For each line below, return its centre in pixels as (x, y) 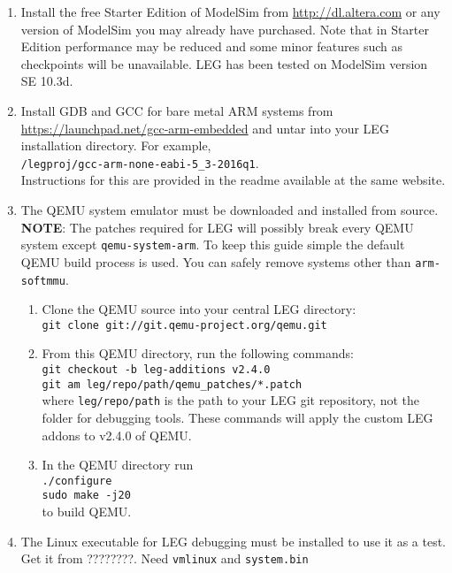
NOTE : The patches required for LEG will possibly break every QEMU (217, 227)
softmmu (43, 281)
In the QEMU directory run (118, 465)
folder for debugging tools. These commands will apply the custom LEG (237, 417)
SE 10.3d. (47, 81)
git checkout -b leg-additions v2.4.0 (156, 370)
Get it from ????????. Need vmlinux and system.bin (165, 558)
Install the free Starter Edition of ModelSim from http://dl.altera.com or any (230, 11)
